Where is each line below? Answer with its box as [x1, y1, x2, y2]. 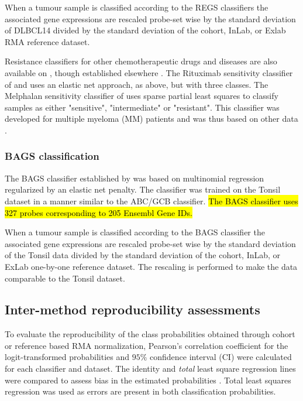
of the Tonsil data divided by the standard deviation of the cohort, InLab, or [5, 249, 281, 261]
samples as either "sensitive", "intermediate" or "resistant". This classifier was [5, 101, 280, 113]
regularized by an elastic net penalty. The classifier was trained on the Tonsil [5, 183, 281, 196]
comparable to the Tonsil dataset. [5, 272, 125, 284]
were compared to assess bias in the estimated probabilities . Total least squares [5, 373, 291, 386]
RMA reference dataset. [5, 35, 90, 47]
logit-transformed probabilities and [5, 351, 130, 363]
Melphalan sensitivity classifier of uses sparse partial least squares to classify [5, 90, 278, 102]
